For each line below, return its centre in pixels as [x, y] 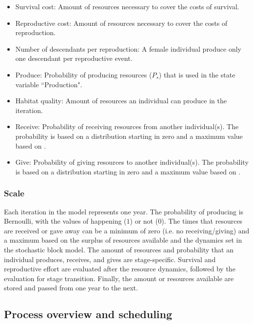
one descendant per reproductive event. [74, 58]
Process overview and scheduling [88, 314]
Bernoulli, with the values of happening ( [65, 221]
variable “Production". [49, 84]
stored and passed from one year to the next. [71, 288]
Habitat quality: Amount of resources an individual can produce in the [121, 101]
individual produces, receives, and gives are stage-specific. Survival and [110, 259]
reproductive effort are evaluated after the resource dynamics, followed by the [120, 269]
